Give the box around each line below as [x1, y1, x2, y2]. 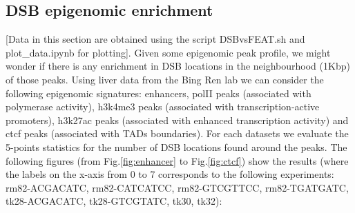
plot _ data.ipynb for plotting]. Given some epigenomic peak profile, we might [6, 45, 331, 59]
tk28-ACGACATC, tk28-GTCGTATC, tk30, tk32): [6, 194, 222, 208]
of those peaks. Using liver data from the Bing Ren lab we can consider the [6, 72, 324, 86]
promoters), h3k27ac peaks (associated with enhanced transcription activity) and [6, 112, 349, 127]
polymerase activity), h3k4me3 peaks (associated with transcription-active [6, 99, 320, 114]
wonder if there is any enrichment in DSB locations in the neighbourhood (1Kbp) [6, 59, 350, 73]
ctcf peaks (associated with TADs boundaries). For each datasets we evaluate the [6, 126, 349, 141]
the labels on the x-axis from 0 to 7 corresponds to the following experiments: [6, 167, 334, 181]
